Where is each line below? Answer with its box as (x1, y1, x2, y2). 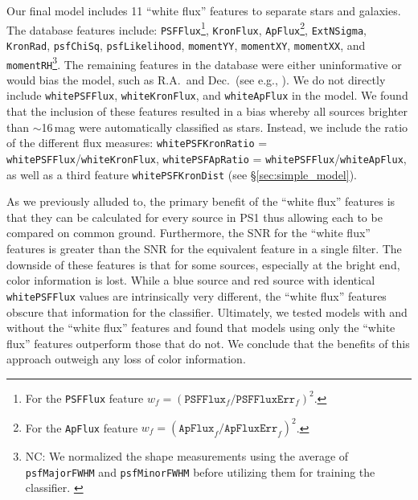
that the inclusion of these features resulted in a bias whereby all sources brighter (6, 103, 408, 120)
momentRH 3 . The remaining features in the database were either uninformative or (6, 53, 402, 72)
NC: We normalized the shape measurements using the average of (25, 448, 349, 465)
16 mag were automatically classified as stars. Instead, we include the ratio (41, 118, 408, 135)
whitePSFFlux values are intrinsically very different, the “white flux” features (6, 287, 387, 304)
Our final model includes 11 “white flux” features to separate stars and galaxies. (6, 2, 401, 18)
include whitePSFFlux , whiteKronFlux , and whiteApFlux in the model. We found (6, 87, 408, 104)
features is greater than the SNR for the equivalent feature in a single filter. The (6, 240, 402, 257)
